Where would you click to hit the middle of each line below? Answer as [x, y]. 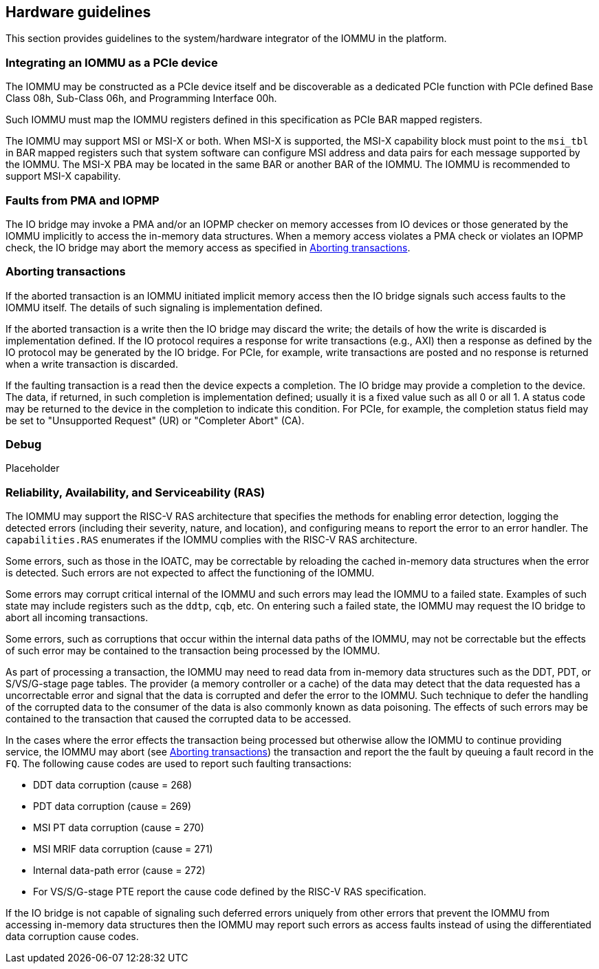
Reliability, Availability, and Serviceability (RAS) [135, 492]
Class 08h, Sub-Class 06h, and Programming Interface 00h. [141, 98]
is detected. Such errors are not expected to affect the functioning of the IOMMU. [190, 573]
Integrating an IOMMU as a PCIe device [112, 62]
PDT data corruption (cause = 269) [112, 806]
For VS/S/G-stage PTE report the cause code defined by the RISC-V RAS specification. [230, 892]
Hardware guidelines [78, 12]
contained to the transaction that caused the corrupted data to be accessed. [178, 719]
